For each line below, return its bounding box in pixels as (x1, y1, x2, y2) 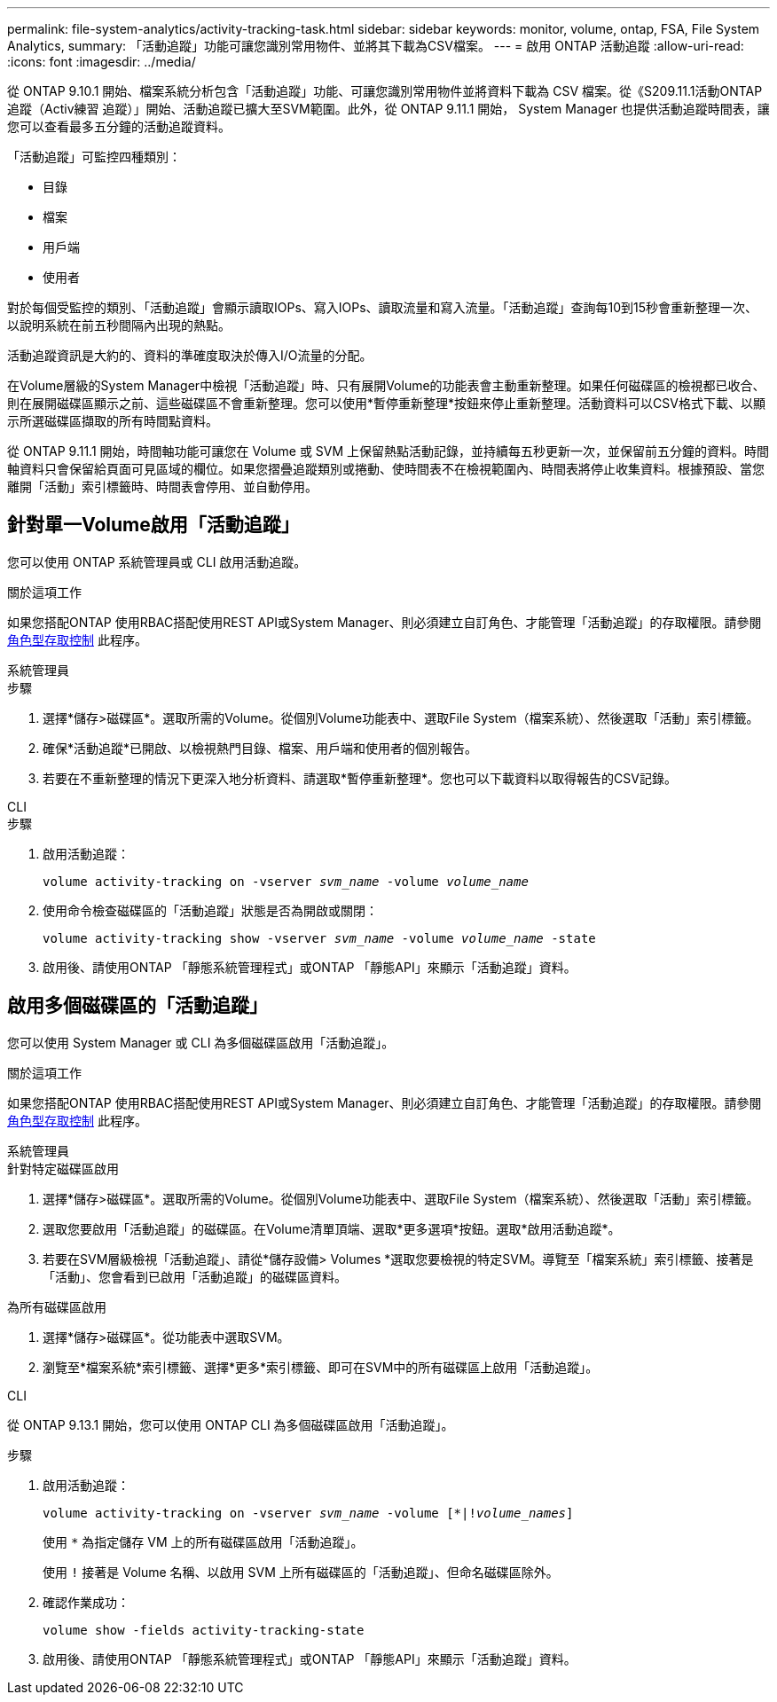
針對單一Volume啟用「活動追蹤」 (7, 514, 300, 537)
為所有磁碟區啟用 (7, 1298, 106, 1314)
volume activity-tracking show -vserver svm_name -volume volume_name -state (43, 930, 596, 945)
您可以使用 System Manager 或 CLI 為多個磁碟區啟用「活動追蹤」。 (7, 1034, 395, 1050)
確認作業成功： (43, 1594, 129, 1610)
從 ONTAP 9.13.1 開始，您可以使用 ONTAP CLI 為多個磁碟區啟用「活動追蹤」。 (7, 1416, 454, 1432)
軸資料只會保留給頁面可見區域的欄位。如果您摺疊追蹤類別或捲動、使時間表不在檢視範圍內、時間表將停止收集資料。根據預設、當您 (7, 461, 765, 476)
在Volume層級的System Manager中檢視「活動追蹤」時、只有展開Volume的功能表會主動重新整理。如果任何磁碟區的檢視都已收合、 (7, 378, 765, 393)
